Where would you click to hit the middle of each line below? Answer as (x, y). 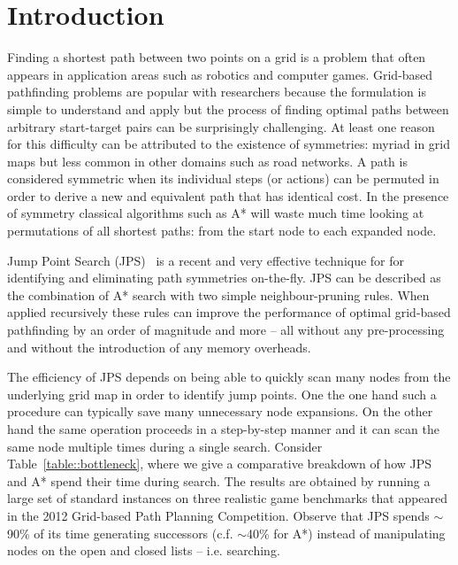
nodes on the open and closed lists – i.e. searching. (144, 550)
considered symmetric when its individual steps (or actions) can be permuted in (223, 178)
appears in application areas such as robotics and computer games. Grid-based (220, 74)
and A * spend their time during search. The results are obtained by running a (219, 480)
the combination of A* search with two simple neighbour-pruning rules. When (218, 294)
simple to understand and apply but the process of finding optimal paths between (228, 108)
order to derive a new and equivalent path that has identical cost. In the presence (228, 195)
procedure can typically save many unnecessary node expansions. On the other (220, 411)
